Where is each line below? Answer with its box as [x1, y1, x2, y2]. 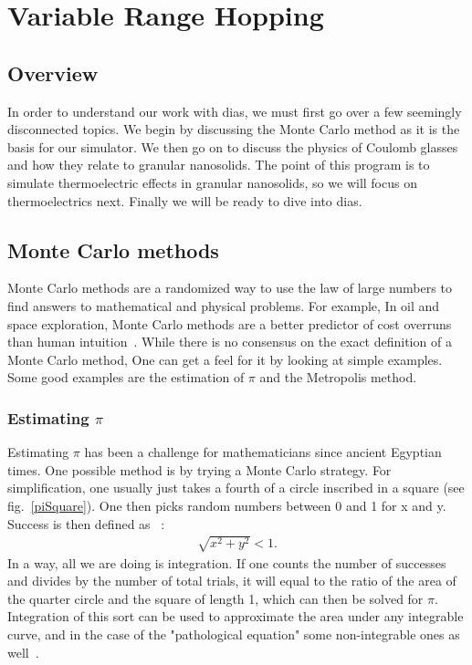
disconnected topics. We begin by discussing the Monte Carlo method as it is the [7, 119, 460, 139]
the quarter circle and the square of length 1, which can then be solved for [7, 588, 424, 608]
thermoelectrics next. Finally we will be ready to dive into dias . [7, 191, 362, 210]
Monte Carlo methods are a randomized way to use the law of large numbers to [7, 278, 452, 297]
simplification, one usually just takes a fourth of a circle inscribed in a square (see [7, 478, 465, 497]
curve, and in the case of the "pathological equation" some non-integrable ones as [7, 625, 460, 644]
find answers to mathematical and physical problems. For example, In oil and [7, 296, 440, 315]
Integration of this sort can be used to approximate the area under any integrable [7, 607, 464, 626]
